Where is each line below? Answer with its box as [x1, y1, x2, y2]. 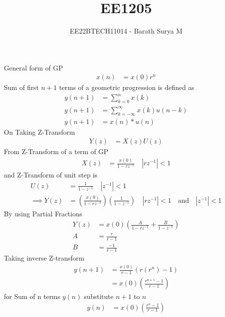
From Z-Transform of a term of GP [4, 146, 109, 157]
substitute [84, 291, 113, 301]
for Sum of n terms [4, 291, 61, 301]
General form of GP [4, 62, 63, 72]
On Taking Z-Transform [4, 126, 75, 137]
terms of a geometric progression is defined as [59, 82, 194, 92]
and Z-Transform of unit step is [4, 170, 97, 180]
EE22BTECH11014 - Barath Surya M [69, 26, 183, 36]
